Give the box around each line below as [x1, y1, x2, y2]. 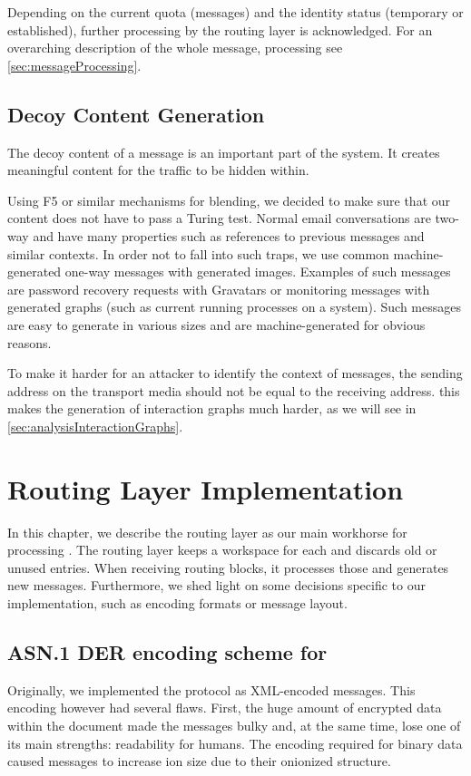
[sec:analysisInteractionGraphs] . [7, 416, 183, 435]
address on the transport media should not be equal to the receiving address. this [7, 381, 460, 400]
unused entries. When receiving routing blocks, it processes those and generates [7, 558, 449, 577]
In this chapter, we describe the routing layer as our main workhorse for [7, 522, 407, 541]
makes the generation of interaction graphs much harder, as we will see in [7, 399, 417, 418]
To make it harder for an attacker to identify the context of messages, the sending [7, 364, 463, 383]
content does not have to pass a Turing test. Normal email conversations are [7, 209, 431, 228]
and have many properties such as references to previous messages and [33, 226, 425, 245]
